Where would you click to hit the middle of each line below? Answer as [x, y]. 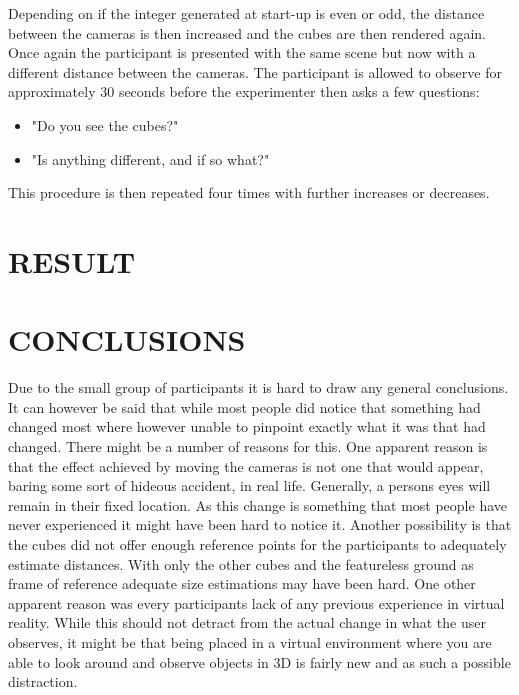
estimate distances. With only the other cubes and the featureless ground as [241, 563]
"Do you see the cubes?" [105, 124]
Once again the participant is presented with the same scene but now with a [242, 52]
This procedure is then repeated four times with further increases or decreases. [249, 192]
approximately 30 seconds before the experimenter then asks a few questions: [244, 91]
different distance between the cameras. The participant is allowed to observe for [255, 71]
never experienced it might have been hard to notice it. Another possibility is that [260, 524]
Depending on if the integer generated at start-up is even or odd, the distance [246, 13]
